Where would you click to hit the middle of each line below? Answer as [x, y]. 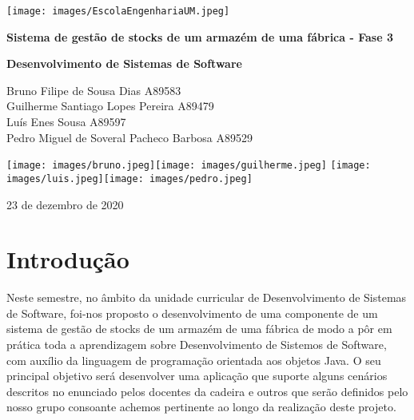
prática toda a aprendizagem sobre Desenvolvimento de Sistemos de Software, [197, 345]
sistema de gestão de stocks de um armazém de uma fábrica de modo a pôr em [199, 329]
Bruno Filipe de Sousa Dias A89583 [94, 90]
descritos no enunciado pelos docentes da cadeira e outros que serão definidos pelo [207, 391]
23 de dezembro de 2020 [65, 204]
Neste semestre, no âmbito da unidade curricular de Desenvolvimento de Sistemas [207, 297]
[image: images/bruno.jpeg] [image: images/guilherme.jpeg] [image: [189, 166]
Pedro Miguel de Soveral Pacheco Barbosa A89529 [129, 137]
